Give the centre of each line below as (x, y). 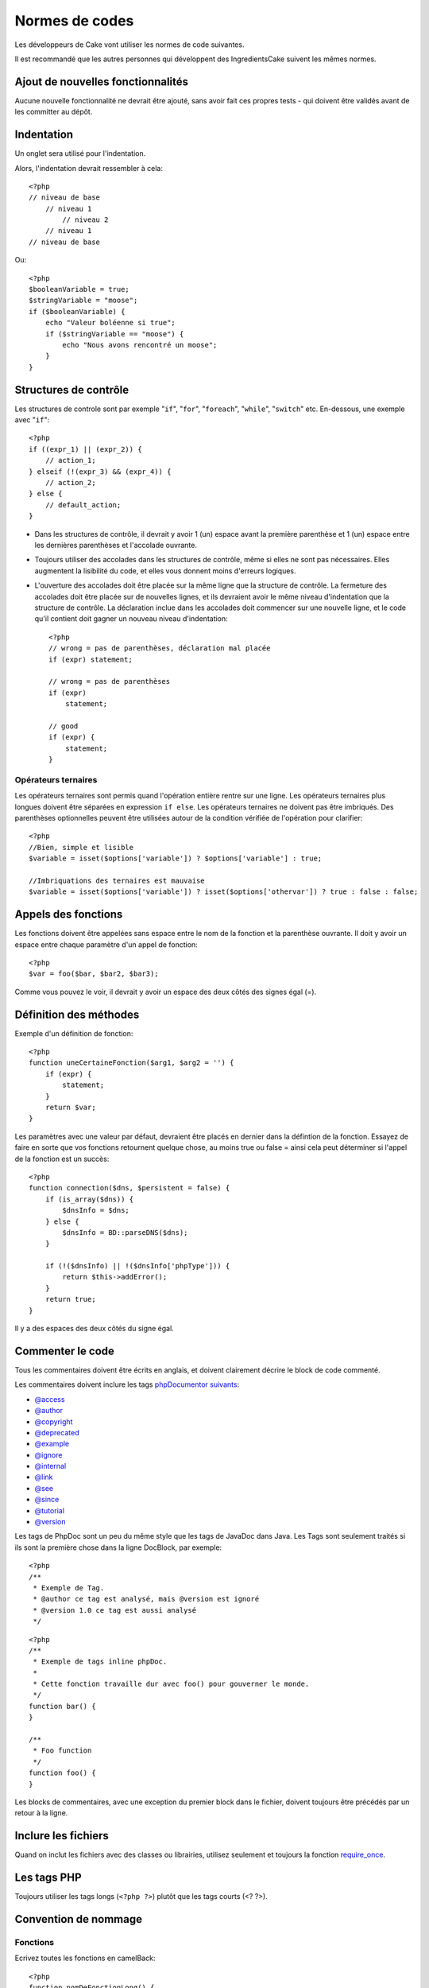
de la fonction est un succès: (62, 1159)
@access (50, 1399)
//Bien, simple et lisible (81, 847)
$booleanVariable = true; (79, 289)
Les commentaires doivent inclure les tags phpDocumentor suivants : (127, 1384)
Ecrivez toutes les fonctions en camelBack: (85, 1958)
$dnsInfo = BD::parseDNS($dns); (125, 1232)
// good (64, 726)
